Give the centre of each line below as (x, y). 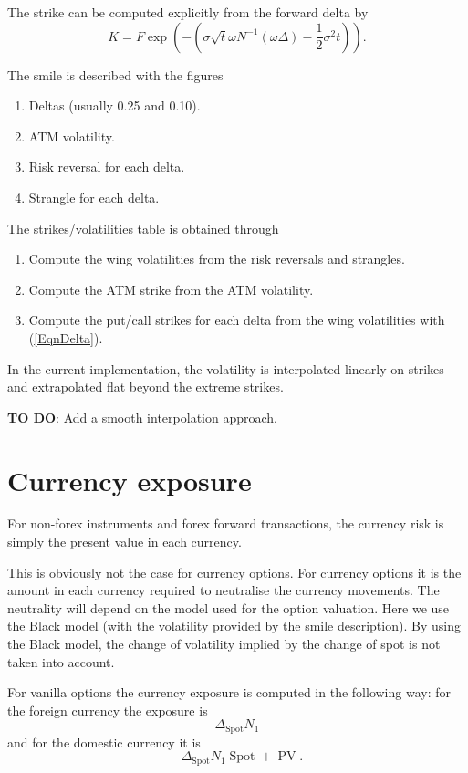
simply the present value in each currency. (125, 542)
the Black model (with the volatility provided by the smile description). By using (234, 626)
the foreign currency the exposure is (108, 710)
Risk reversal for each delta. (107, 167)
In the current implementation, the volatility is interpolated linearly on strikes (226, 368)
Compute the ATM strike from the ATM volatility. (171, 289)
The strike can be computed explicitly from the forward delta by (188, 12)
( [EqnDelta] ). (66, 337)
